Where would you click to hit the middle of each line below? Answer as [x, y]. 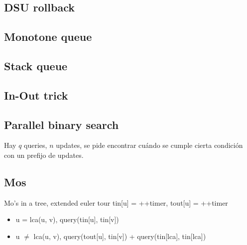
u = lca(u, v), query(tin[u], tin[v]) [67, 219]
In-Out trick [36, 95]
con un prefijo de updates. [44, 155]
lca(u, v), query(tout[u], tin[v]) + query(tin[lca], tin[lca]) [120, 236]
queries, [36, 145]
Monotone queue [48, 37]
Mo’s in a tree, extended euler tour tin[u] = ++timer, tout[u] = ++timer [116, 202]
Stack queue [36, 65]
